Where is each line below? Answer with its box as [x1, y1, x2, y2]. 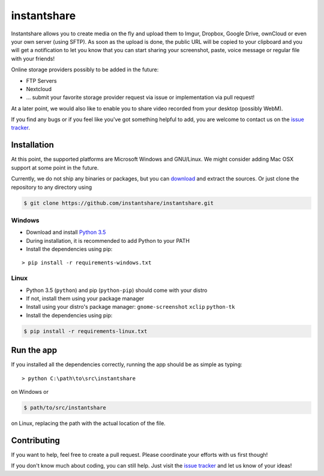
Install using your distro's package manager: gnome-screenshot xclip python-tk [26, 303, 235, 311]
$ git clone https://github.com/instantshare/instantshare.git [23, 200, 214, 206]
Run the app [11, 345, 57, 356]
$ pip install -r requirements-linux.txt [23, 327, 148, 335]
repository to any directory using [11, 183, 92, 191]
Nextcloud [26, 85, 52, 92]
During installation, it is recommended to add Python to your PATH [26, 237, 190, 244]
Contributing [11, 435, 60, 445]
